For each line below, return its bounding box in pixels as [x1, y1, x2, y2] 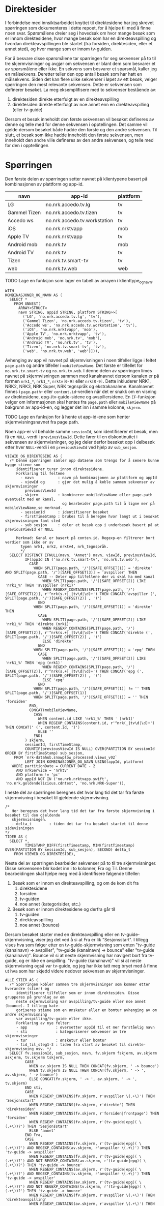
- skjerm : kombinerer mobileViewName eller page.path [20, 492, 153, 497]
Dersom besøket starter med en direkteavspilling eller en [5, 931, 120, 937]
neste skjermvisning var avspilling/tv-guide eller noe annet [16, 999, 146, 1004]
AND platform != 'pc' [16, 772, 60, 777]
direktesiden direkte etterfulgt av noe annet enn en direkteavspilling [12, 101, 149, 107]
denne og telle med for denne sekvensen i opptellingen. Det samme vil [5, 121, 148, 127]
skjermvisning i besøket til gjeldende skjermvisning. [5, 794, 109, 800]
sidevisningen [5, 825, 34, 831]
